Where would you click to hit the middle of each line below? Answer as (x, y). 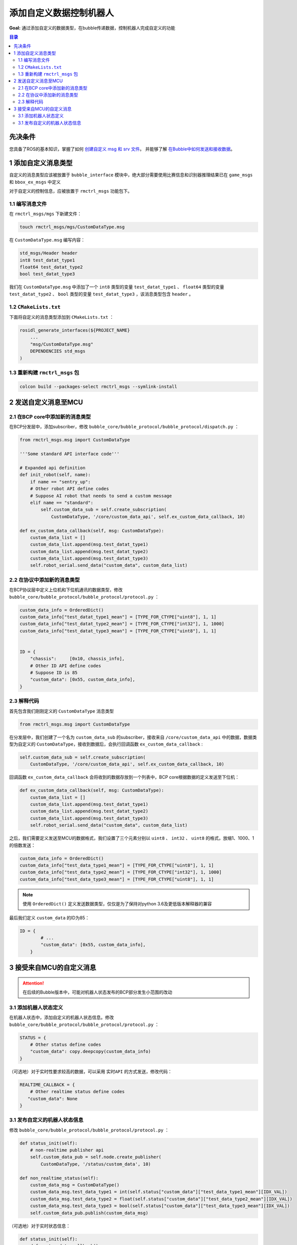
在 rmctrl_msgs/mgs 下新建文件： (46, 214)
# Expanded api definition (52, 468)
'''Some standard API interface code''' (69, 454)
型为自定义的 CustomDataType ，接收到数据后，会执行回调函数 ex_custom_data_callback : (106, 744)
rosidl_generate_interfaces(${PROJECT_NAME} (75, 330)
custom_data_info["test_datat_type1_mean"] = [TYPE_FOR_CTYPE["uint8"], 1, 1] (118, 617)
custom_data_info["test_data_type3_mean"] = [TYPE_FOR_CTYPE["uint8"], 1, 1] (117, 879)
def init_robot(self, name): (55, 475)
